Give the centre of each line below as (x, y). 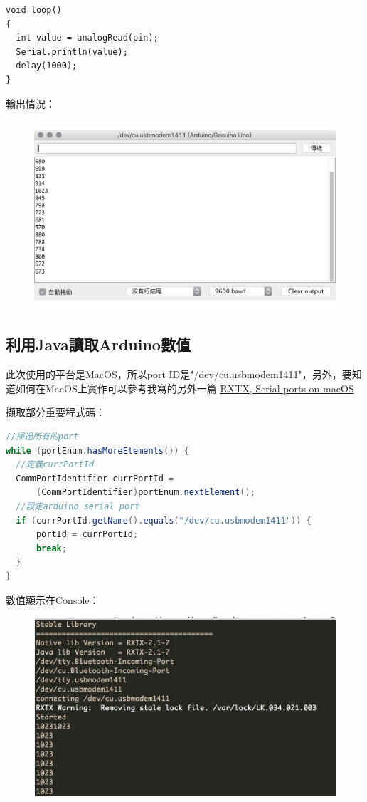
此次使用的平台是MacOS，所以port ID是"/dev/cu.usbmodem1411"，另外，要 (179, 374)
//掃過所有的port (42, 436)
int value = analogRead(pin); (87, 38)
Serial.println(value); (72, 52)
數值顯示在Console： (53, 599)
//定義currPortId (55, 465)
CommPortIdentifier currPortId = (95, 478)
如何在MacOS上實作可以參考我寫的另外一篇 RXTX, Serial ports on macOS (185, 388)
